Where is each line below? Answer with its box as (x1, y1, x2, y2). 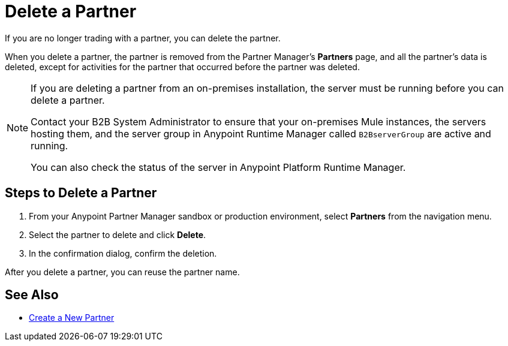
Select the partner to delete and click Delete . (29, 229, 206, 240)
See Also (5, 287, 59, 303)
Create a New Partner (29, 312, 115, 323)
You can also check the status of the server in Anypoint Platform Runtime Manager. (31, 161, 406, 173)
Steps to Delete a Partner (5, 185, 157, 201)
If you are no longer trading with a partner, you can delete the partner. (5, 32, 281, 43)
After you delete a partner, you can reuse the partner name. (5, 266, 240, 277)
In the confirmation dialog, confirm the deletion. (29, 248, 217, 258)
